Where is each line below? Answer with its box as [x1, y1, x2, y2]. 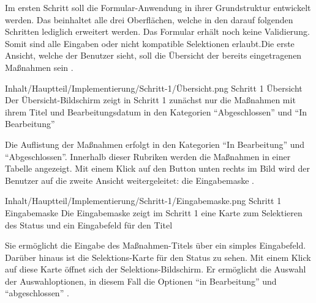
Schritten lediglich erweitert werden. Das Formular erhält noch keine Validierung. [5, 25, 310, 38]
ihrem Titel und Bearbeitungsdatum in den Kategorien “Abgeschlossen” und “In [5, 105, 307, 118]
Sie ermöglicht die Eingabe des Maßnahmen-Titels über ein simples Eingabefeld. [5, 239, 306, 252]
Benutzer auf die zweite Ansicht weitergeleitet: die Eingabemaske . [5, 173, 254, 186]
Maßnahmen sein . [5, 60, 73, 73]
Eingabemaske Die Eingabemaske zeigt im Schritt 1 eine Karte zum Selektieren [5, 206, 303, 219]
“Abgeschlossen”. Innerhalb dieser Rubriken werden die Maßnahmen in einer [5, 150, 291, 162]
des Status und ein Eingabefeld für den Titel [5, 218, 173, 231]
